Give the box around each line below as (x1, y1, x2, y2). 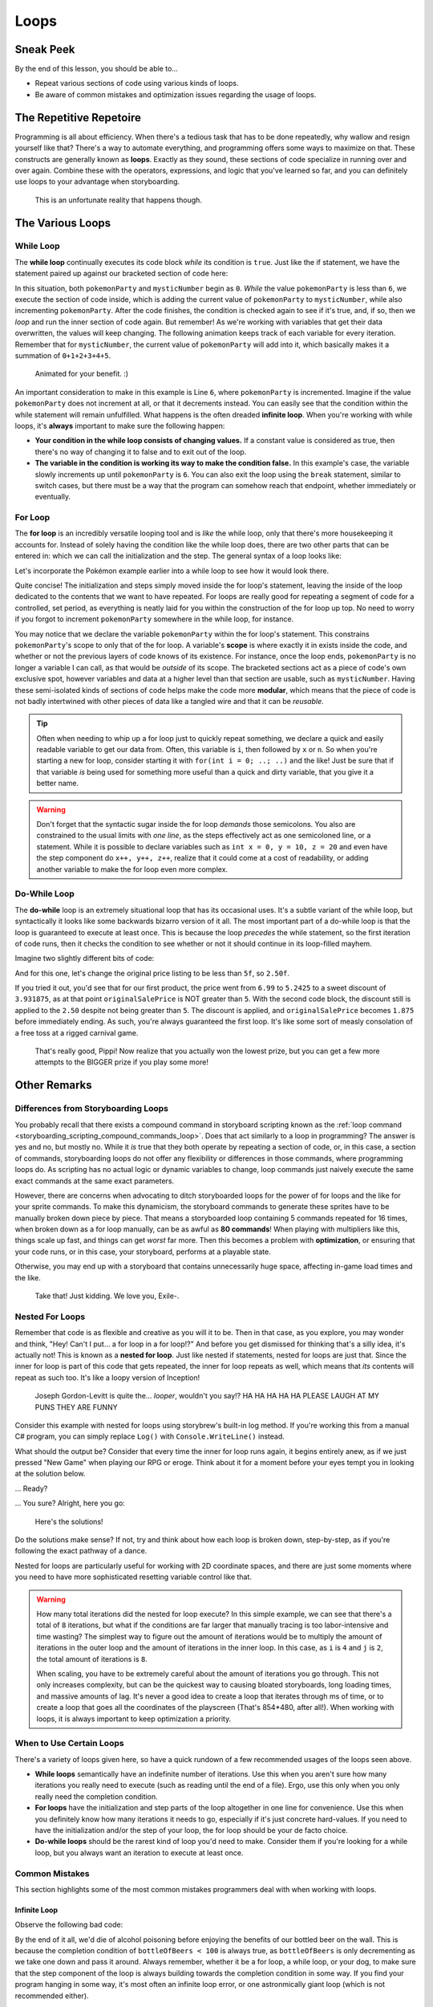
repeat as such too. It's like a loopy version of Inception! (14, 1373, 200, 1382)
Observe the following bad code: (14, 1919, 123, 1930)
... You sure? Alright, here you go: (14, 1498, 126, 1508)
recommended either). (14, 1991, 89, 2001)
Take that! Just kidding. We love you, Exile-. (34, 1291, 180, 1301)
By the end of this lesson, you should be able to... (14, 64, 178, 74)
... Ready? (14, 1484, 48, 1493)
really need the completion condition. (34, 1791, 158, 1801)
